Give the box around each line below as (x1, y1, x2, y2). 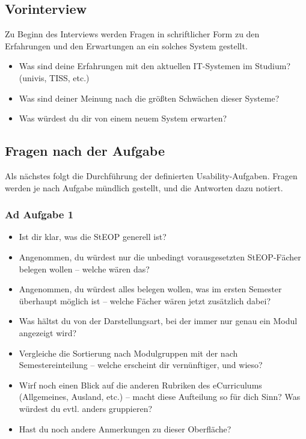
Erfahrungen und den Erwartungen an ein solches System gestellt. (5, 39, 248, 52)
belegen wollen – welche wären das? (19, 262, 150, 275)
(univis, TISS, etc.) (19, 71, 90, 84)
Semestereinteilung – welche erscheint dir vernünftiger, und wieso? (19, 358, 263, 371)
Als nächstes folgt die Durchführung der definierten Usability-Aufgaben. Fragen (5, 169, 298, 182)
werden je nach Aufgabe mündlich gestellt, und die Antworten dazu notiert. (5, 181, 283, 194)
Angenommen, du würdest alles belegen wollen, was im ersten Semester (19, 283, 282, 295)
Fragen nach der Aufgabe (5, 141, 165, 160)
